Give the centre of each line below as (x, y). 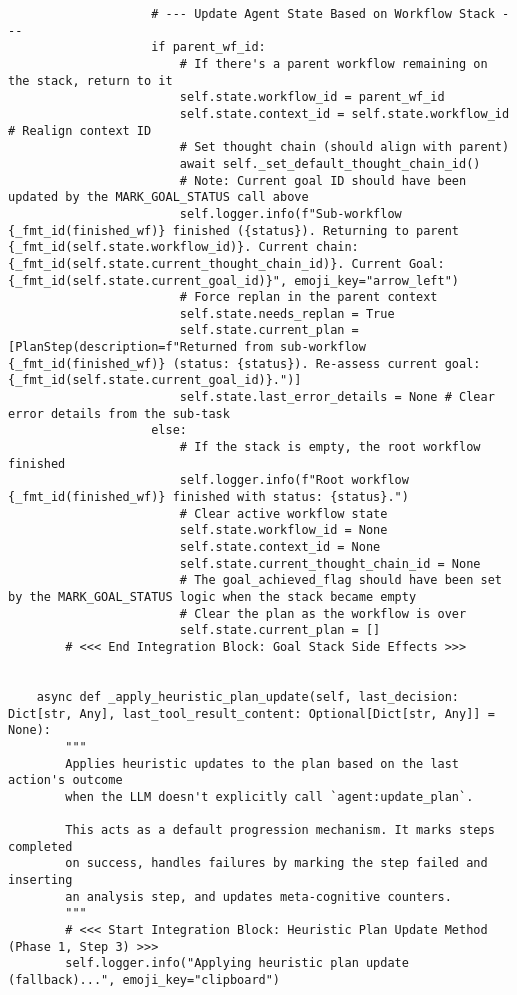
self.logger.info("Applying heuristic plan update (237, 963)
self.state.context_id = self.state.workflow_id (344, 113)
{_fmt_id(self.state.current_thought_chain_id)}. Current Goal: (226, 263)
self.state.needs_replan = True (287, 313)
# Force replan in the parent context (308, 297)
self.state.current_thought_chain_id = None (330, 563)
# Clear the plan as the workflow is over (323, 613)
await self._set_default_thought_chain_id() (330, 163)
